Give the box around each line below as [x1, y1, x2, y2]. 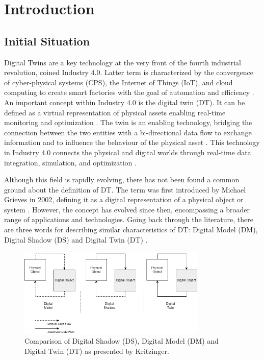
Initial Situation [4, 33, 90, 49]
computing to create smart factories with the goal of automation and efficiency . [4, 87, 254, 98]
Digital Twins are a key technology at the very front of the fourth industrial [4, 57, 241, 67]
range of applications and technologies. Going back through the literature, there [4, 214, 253, 225]
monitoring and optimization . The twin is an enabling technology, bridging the [4, 117, 252, 128]
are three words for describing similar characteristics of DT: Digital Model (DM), [4, 224, 258, 235]
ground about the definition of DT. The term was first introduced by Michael [4, 184, 246, 195]
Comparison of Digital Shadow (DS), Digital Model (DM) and [24, 335, 219, 346]
